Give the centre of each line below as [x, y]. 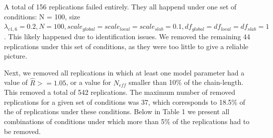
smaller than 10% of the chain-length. [186, 82]
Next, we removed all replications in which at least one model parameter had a [124, 72]
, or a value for [89, 82]
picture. [16, 56]
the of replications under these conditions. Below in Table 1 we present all [117, 111]
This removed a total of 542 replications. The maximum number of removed [120, 92]
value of [16, 82]
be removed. [22, 131]
